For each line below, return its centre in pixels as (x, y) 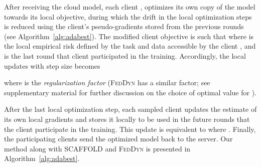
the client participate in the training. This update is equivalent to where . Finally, (130, 129)
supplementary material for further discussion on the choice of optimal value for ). (130, 92)
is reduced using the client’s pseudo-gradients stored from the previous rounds (124, 26)
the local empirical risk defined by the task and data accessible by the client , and (130, 46)
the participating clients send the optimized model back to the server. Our (118, 139)
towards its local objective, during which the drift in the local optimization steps (128, 16)
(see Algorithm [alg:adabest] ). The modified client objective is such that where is (129, 36)
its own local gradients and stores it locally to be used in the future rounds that (127, 119)
